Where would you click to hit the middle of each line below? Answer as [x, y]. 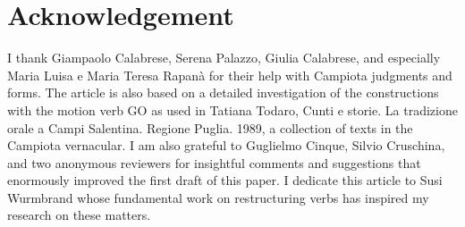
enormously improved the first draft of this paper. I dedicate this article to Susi [225, 180]
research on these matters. [79, 215]
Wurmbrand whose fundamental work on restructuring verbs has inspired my [218, 197]
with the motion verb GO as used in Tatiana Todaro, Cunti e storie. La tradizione [232, 109]
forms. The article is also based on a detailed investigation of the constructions [223, 92]
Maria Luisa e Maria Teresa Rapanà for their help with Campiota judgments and [230, 75]
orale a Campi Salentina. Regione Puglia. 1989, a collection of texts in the [210, 127]
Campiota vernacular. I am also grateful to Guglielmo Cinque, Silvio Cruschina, [226, 145]
